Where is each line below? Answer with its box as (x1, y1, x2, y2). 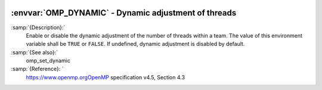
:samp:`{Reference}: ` (11, 66, 64, 73)
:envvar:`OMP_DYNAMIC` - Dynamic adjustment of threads (11, 8, 237, 18)
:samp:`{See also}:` (11, 48, 58, 56)
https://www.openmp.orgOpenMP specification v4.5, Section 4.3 (26, 73, 185, 80)
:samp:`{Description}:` (11, 24, 66, 31)
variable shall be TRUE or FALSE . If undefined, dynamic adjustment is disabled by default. (26, 41, 245, 48)
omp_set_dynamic (26, 57, 71, 64)
